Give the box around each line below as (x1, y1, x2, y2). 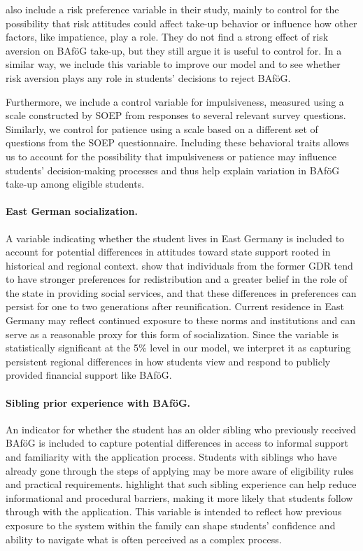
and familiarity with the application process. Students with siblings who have (6, 449, 337, 464)
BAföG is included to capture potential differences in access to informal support (6, 435, 349, 450)
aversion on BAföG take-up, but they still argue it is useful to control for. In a (6, 43, 342, 57)
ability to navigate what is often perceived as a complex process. (6, 531, 282, 546)
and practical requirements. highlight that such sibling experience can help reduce (6, 477, 357, 491)
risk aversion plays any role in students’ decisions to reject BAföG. (6, 70, 291, 85)
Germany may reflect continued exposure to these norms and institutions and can (6, 313, 355, 328)
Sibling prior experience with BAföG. (6, 395, 191, 410)
